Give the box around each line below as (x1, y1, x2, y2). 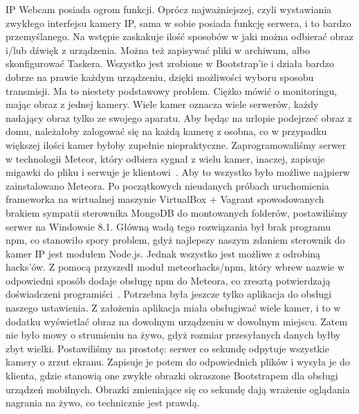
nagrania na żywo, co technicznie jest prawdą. (6, 395, 200, 410)
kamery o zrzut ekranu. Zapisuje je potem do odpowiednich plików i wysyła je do (6, 354, 350, 369)
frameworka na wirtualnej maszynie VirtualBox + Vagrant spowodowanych (6, 192, 324, 206)
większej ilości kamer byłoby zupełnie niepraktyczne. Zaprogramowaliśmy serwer (6, 137, 347, 152)
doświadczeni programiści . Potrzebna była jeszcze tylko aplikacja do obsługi (6, 287, 332, 301)
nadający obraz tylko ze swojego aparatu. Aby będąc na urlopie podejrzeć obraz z (6, 110, 352, 125)
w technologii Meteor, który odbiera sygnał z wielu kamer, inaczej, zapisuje (6, 151, 325, 165)
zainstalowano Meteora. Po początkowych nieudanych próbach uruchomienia (6, 178, 329, 192)
